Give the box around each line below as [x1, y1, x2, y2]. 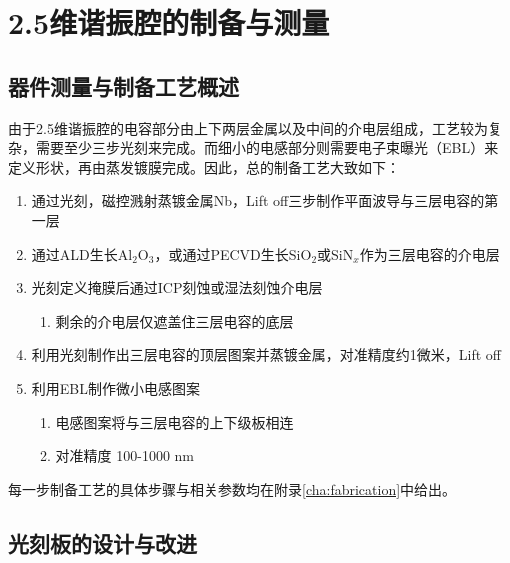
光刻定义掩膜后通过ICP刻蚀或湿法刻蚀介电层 [31, 277, 323, 298]
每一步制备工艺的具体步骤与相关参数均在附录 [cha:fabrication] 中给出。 [8, 478, 457, 499]
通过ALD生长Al [31, 243, 133, 264]
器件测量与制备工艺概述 [8, 70, 239, 101]
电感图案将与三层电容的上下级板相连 [55, 411, 294, 432]
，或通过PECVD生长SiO [154, 243, 312, 264]
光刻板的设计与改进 [8, 527, 197, 558]
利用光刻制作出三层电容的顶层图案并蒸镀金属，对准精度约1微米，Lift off [31, 344, 501, 365]
